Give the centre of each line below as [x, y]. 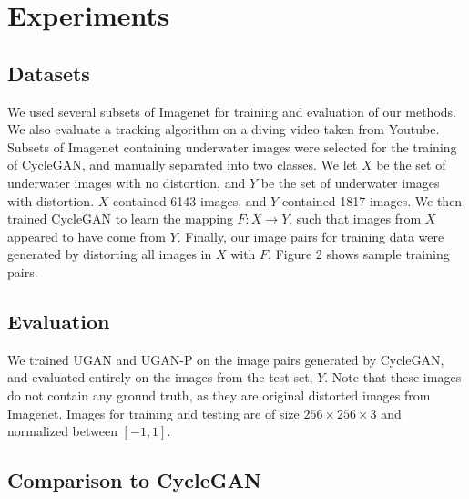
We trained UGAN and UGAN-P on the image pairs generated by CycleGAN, [226, 359]
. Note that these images [393, 377]
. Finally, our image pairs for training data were [311, 236]
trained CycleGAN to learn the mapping [120, 218]
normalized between [62, 431]
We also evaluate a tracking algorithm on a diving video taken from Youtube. [224, 129]
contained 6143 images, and [189, 200]
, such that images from [355, 218]
